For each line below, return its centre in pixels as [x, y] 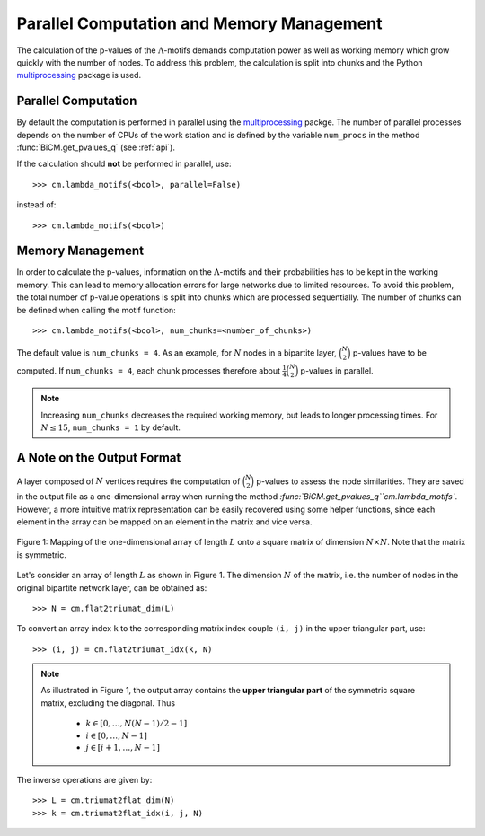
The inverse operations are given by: [84, 780]
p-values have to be [389, 353]
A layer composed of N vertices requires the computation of [128, 481]
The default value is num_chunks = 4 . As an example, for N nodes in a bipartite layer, [176, 353]
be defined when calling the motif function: [97, 310]
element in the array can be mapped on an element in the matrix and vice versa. [164, 522]
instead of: [36, 205]
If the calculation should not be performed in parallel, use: [124, 164]
